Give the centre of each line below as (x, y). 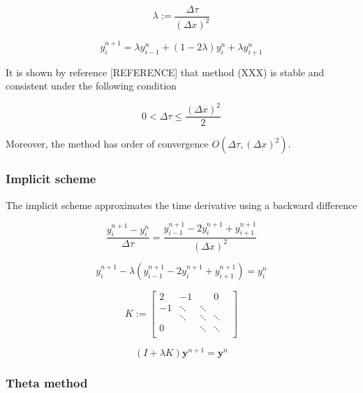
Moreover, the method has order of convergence (107, 144)
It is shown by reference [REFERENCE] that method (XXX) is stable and (165, 72)
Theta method (47, 382)
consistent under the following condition (91, 86)
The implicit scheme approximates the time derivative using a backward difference (181, 205)
